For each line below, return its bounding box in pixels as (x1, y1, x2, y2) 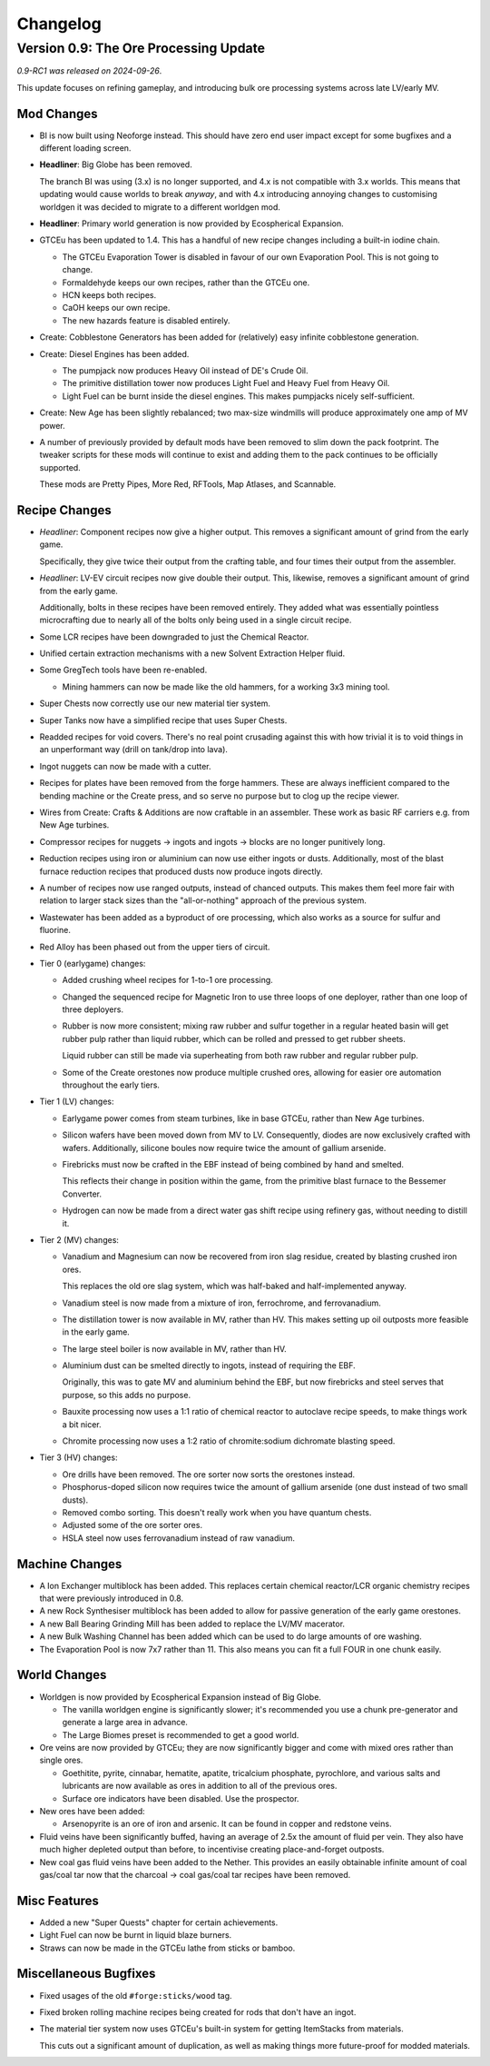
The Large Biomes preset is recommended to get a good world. (62, 1729, 299, 1740)
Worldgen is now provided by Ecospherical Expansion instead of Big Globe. (39, 1691, 322, 1703)
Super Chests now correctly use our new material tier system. (39, 698, 271, 709)
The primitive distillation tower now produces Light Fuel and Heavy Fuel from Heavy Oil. (62, 378, 390, 389)
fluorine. (39, 925, 72, 936)
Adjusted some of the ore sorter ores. (62, 1520, 203, 1531)
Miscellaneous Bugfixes (16, 1966, 156, 1982)
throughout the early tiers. (62, 1079, 161, 1090)
